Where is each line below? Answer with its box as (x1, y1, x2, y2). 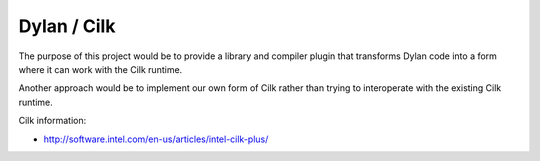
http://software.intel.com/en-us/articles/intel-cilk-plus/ (43, 133, 269, 145)
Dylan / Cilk (18, 15, 116, 37)
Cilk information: (18, 115, 87, 127)
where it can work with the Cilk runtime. (18, 63, 183, 75)
